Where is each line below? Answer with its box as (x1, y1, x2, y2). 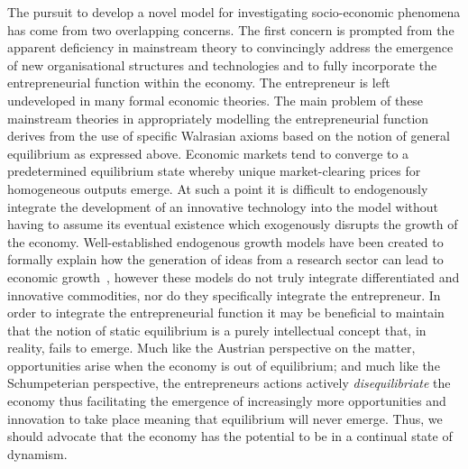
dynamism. (7, 444, 68, 463)
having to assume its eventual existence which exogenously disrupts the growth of (7, 215, 458, 234)
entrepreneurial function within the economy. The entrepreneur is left (7, 73, 390, 92)
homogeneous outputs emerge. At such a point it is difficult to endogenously (7, 179, 428, 198)
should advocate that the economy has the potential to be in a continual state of (7, 427, 453, 446)
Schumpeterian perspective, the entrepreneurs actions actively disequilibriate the (7, 373, 451, 392)
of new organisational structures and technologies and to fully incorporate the (7, 55, 437, 74)
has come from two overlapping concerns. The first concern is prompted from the (7, 20, 454, 39)
